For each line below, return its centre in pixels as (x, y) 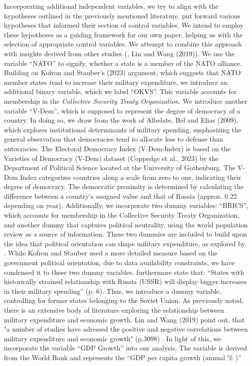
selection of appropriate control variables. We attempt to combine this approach (123, 44)
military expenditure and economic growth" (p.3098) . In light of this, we (113, 338)
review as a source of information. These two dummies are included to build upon (126, 234)
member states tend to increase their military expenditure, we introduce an (116, 82)
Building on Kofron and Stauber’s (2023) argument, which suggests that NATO (122, 72)
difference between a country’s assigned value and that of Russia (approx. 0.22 (120, 196)
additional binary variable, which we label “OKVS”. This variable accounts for (120, 91)
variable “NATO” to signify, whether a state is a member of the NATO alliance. (123, 63)
